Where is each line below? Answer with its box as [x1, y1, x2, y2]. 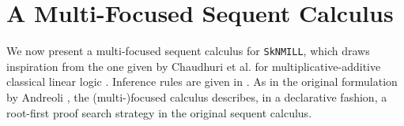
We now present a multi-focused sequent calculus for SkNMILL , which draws [6, 43, 370, 59]
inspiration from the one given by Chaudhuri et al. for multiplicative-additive [6, 57, 381, 74]
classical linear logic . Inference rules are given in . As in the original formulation [6, 73, 398, 90]
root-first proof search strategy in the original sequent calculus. [6, 104, 312, 120]
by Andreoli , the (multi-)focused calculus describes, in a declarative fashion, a [6, 88, 387, 105]
